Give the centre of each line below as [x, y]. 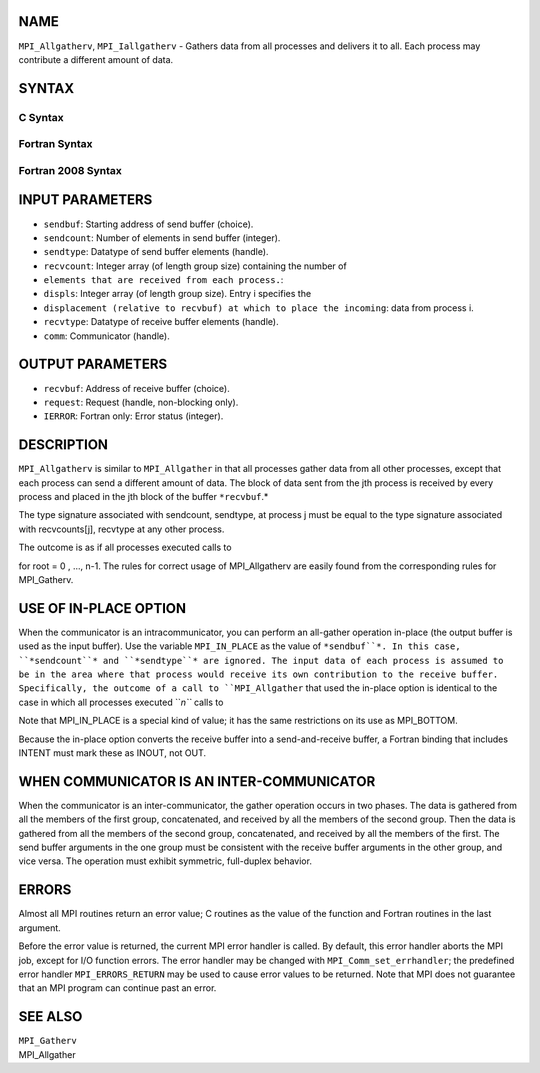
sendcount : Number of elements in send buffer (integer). [162, 237]
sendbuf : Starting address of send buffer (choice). [148, 224]
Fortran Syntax [55, 144]
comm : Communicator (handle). [106, 336]
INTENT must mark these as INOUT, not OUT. [112, 753]
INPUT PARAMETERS [85, 200]
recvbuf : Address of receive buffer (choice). [136, 388]
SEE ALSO [50, 1016]
